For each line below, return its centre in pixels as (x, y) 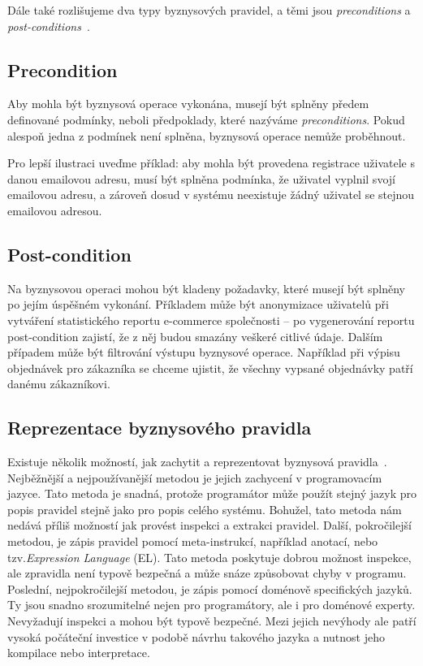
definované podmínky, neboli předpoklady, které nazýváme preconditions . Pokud (206, 119)
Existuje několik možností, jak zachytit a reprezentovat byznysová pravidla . (197, 462)
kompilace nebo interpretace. (79, 653)
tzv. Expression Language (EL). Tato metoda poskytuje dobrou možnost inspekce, (209, 557)
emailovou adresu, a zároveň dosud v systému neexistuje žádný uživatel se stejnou (211, 195)
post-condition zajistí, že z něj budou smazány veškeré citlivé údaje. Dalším (195, 336)
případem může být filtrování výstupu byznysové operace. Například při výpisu (204, 352)
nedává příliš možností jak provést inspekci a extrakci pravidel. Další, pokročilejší (209, 525)
